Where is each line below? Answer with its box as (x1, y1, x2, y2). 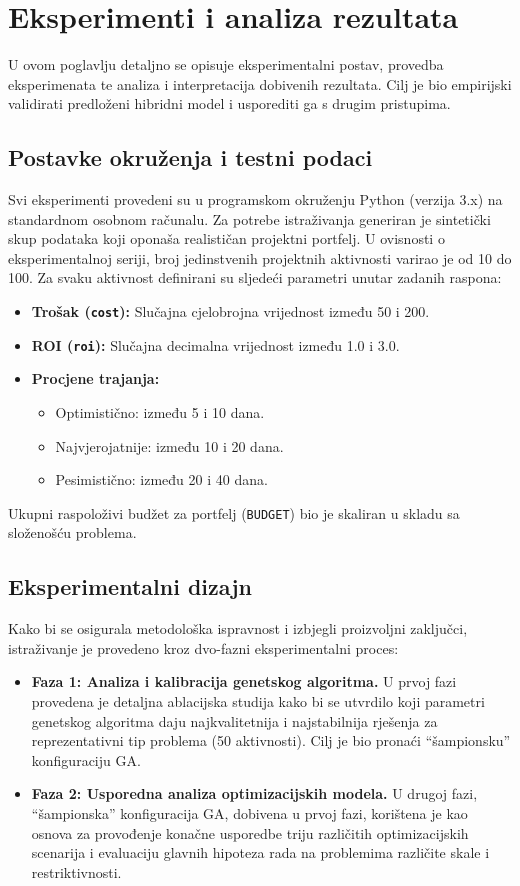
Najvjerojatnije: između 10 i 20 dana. (55, 435, 284, 456)
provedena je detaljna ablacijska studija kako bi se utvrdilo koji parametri (31, 691, 485, 711)
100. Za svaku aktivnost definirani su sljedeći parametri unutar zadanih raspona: (8, 267, 502, 288)
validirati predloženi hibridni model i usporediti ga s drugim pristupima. (8, 93, 451, 114)
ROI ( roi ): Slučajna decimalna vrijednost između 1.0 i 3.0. (31, 334, 400, 355)
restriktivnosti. (31, 861, 122, 882)
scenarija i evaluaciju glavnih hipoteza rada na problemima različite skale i (31, 842, 490, 863)
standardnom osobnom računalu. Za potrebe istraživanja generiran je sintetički (8, 208, 491, 229)
